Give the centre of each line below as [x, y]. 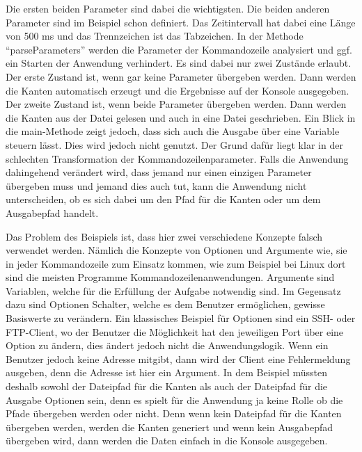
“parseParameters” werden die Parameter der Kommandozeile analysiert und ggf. [179, 49]
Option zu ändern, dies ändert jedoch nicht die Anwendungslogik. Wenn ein [167, 345]
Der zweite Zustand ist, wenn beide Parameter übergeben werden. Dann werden [176, 104]
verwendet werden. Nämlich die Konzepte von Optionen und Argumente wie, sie [176, 250]
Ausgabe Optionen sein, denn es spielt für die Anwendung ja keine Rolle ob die [174, 399]
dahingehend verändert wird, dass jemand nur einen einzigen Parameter [159, 172]
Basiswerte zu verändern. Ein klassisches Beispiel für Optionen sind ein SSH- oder [181, 318]
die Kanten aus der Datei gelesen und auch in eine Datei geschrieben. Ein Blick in [181, 117]
